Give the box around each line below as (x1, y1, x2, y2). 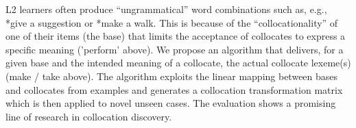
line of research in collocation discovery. (5, 109, 172, 123)
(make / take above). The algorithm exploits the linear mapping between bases (5, 68, 338, 83)
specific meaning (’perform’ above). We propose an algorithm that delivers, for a (5, 42, 344, 56)
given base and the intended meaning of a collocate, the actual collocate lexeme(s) (5, 55, 351, 70)
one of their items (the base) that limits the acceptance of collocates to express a (5, 29, 346, 43)
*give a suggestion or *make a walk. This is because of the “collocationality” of (5, 15, 338, 29)
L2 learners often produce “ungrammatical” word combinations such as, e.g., (5, 2, 327, 16)
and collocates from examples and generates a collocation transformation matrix (5, 82, 343, 97)
